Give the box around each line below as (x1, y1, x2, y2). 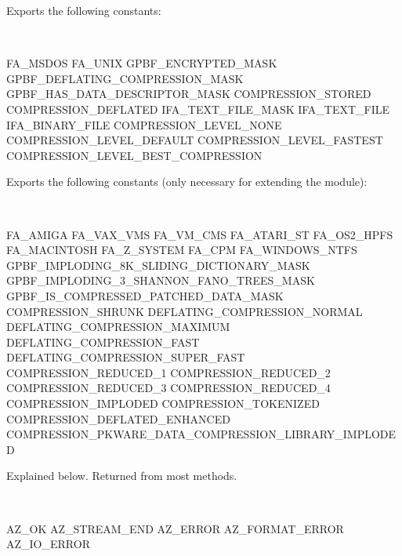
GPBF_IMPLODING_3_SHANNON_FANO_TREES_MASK (6, 272, 315, 289)
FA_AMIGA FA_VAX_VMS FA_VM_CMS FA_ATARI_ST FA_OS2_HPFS (6, 226, 393, 242)
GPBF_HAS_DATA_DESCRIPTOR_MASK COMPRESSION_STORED (6, 85, 371, 102)
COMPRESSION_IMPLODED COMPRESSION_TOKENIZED (6, 395, 320, 412)
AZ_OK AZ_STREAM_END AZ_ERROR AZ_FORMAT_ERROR (6, 520, 344, 536)
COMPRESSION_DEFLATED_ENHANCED (6, 410, 230, 427)
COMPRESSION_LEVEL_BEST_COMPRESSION (6, 147, 263, 163)
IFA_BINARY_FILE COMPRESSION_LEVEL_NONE (6, 116, 282, 133)
